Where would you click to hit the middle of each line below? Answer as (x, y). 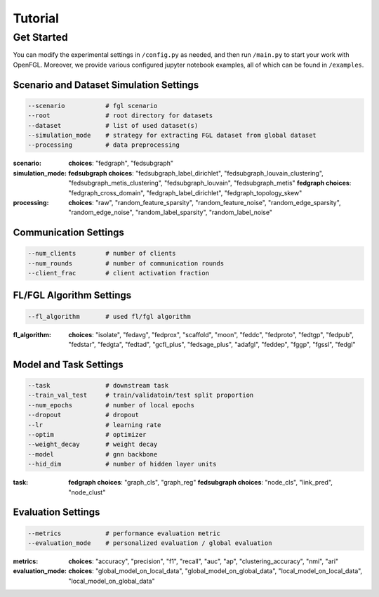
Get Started (40, 37)
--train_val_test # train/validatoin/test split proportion (141, 395)
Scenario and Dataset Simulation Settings (106, 85)
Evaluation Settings (56, 512)
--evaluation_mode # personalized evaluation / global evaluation (150, 543)
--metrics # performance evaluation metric (124, 533)
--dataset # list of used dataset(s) (113, 125)
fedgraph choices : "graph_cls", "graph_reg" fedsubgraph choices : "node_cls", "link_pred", (201, 483)
